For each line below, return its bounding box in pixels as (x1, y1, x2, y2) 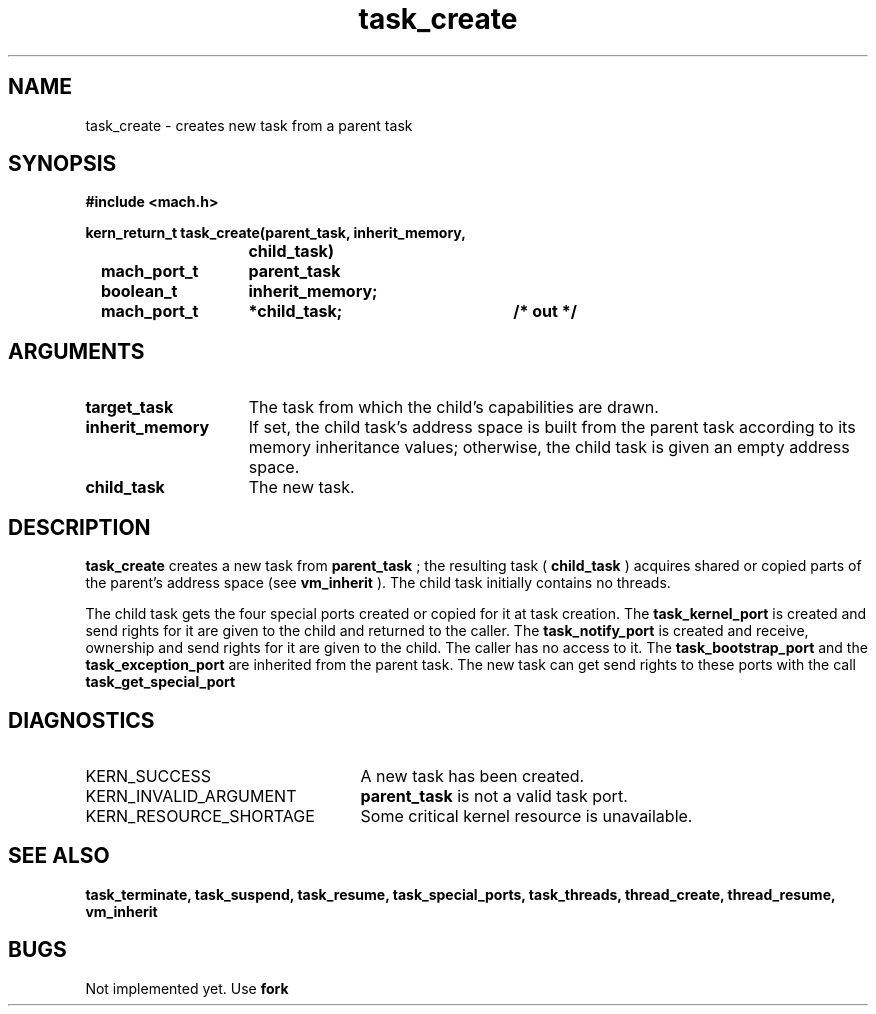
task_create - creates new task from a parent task (85, 116, 413, 134)
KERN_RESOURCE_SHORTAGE (85, 805, 315, 826)
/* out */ (513, 301, 577, 322)
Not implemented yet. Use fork (85, 979, 289, 997)
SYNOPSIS (8, 151, 117, 177)
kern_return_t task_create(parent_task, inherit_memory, (85, 224, 466, 242)
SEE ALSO (8, 843, 110, 869)
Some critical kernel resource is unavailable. (360, 805, 693, 826)
